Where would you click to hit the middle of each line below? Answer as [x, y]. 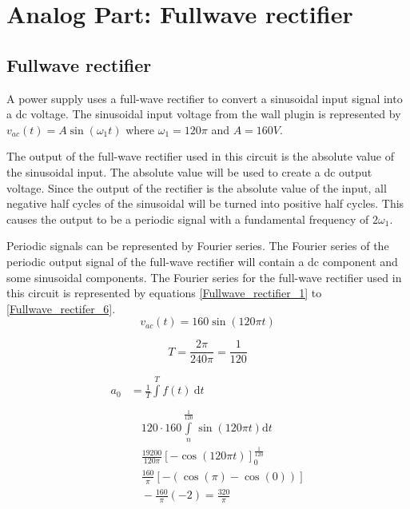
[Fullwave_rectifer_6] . [61, 308]
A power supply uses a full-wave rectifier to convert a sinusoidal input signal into [205, 98]
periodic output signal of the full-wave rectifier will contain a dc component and [202, 261]
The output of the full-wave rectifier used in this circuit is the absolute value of [200, 156]
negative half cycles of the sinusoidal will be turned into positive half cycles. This [205, 203]
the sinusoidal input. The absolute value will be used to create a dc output [189, 171]
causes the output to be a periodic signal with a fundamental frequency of [188, 219]
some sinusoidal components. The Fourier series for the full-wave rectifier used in [204, 277]
